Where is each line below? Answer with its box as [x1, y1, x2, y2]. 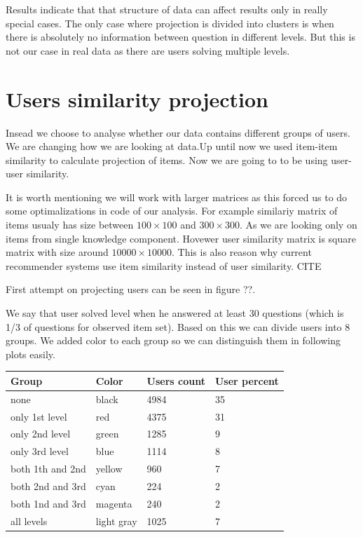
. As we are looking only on [239, 217, 357, 232]
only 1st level [11, 409, 67, 423]
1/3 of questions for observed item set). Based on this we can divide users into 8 [6, 319, 350, 334]
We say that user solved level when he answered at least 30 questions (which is [6, 306, 344, 320]
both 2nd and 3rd [11, 478, 86, 493]
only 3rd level [11, 444, 69, 458]
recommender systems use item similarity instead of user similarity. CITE [6, 258, 322, 273]
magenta [95, 496, 132, 510]
